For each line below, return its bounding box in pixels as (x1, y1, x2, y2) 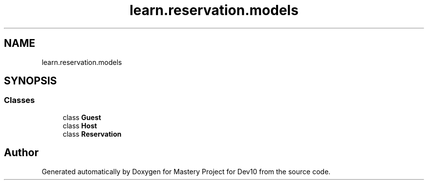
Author (4, 146, 39, 159)
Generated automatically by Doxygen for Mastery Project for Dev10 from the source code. (42, 167, 331, 176)
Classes (4, 95, 35, 105)
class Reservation (63, 129, 122, 138)
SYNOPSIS (4, 75, 57, 87)
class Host (63, 121, 97, 130)
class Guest (63, 113, 101, 122)
